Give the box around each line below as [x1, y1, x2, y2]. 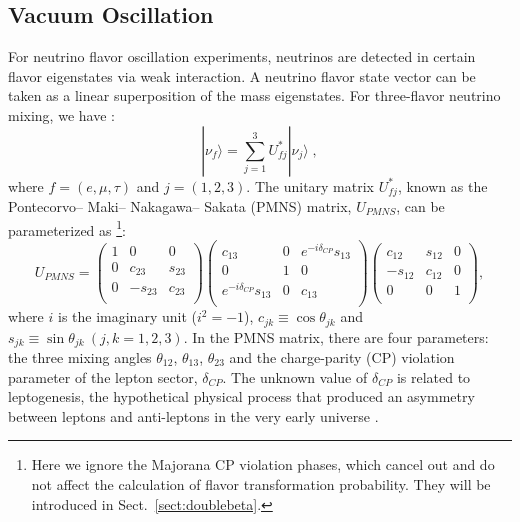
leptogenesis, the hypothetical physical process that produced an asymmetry [8, 386, 475, 407]
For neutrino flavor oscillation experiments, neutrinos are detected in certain [8, 46, 476, 67]
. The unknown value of [222, 366, 368, 387]
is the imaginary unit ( [57, 306, 197, 327]
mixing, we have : [8, 104, 115, 125]
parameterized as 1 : [8, 216, 126, 240]
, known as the [397, 175, 488, 196]
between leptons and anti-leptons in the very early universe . [8, 405, 379, 426]
